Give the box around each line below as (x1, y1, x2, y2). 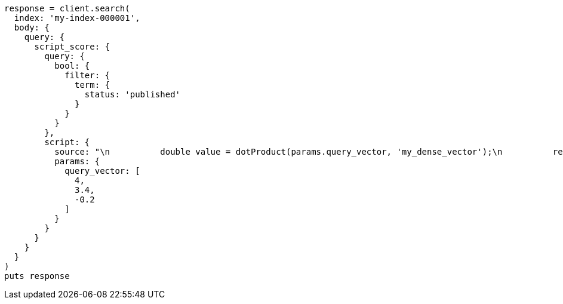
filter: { (64, 70, 110, 80)
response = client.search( (4, 4, 130, 13)
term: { (75, 80, 110, 90)
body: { (14, 23, 50, 32)
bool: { (54, 61, 90, 70)
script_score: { (34, 42, 110, 51)
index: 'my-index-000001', (14, 13, 140, 23)
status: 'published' (84, 90, 181, 99)
